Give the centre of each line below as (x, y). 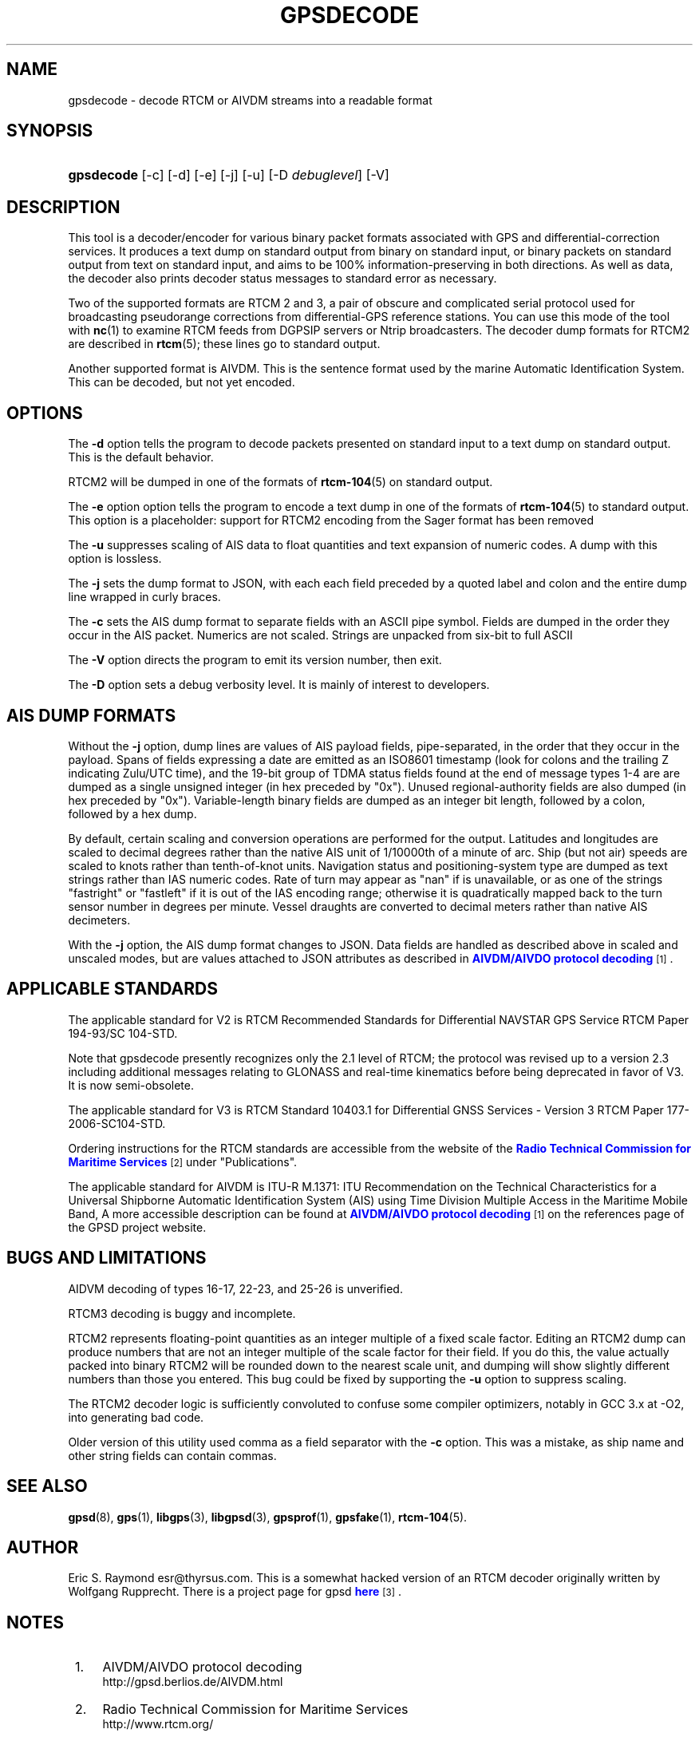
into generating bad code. (136, 1417)
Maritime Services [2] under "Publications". (183, 1161)
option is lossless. (115, 559)
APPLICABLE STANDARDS (112, 989)
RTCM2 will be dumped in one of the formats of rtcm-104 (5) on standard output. (280, 482)
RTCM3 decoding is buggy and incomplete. (182, 1313)
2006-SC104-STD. (117, 1123)
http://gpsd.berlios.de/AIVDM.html (193, 1682)
